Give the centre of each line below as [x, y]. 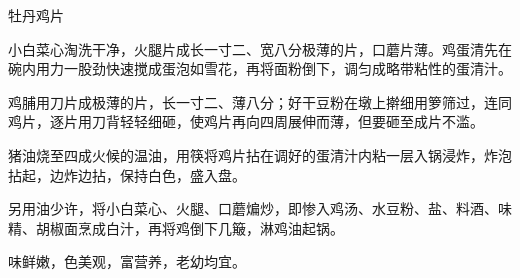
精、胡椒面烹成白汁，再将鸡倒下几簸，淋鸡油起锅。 [176, 227]
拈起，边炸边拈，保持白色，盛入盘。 [127, 174]
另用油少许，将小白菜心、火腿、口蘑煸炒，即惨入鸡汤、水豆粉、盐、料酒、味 [260, 208]
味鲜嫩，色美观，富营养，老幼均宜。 [127, 261]
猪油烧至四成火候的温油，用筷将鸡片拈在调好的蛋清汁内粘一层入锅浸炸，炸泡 [260, 154]
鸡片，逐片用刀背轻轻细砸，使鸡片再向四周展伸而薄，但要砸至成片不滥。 [246, 121]
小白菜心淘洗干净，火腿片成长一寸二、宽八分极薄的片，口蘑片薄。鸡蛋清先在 [260, 48]
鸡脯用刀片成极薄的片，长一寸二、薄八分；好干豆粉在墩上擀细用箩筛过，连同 [260, 101]
